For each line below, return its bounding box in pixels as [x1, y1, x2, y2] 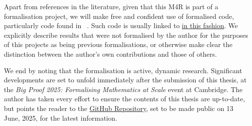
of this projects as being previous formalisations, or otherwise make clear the [4, 39, 233, 49]
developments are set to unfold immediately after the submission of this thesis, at [4, 75, 247, 85]
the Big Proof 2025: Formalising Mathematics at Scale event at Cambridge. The [4, 84, 243, 94]
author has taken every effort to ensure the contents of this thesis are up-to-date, [4, 94, 245, 104]
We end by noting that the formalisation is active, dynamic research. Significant [4, 65, 242, 75]
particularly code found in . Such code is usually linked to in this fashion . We [4, 20, 238, 31]
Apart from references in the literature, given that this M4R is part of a [4, 1, 218, 11]
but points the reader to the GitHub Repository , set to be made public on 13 [4, 103, 234, 113]
